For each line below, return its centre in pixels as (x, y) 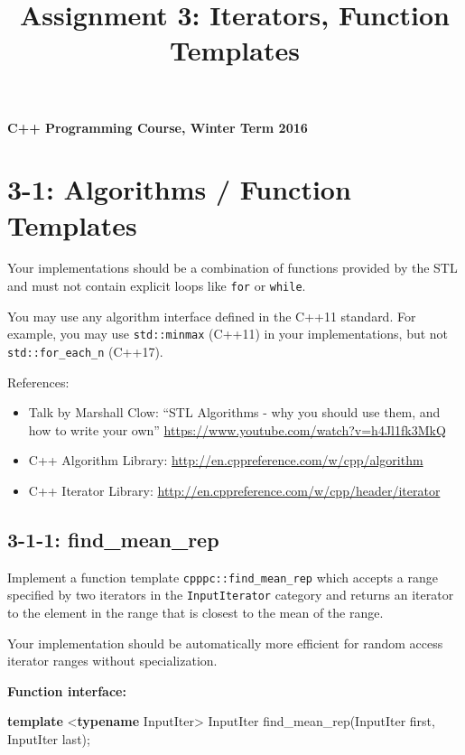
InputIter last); (49, 739)
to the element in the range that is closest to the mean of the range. (195, 613)
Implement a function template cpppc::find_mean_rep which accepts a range (223, 577)
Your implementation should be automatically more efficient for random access (225, 643)
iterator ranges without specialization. (112, 661)
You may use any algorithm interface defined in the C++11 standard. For (212, 316)
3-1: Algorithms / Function (179, 189)
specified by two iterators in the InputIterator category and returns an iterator (231, 595)
